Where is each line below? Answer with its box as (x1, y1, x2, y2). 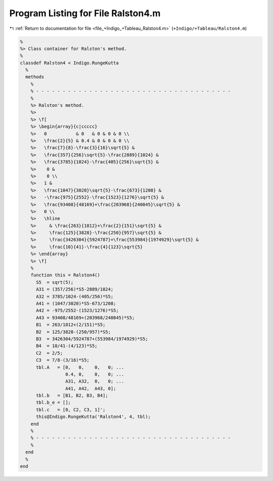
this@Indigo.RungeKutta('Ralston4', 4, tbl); (36, 414, 151, 420)
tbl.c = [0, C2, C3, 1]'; (36, 407, 106, 412)
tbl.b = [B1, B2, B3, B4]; (36, 392, 108, 399)
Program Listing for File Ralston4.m (9, 8, 161, 19)
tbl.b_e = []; (36, 400, 71, 406)
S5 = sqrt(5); (36, 279, 74, 285)
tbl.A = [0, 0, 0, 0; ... (36, 364, 124, 370)
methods (25, 74, 44, 80)
